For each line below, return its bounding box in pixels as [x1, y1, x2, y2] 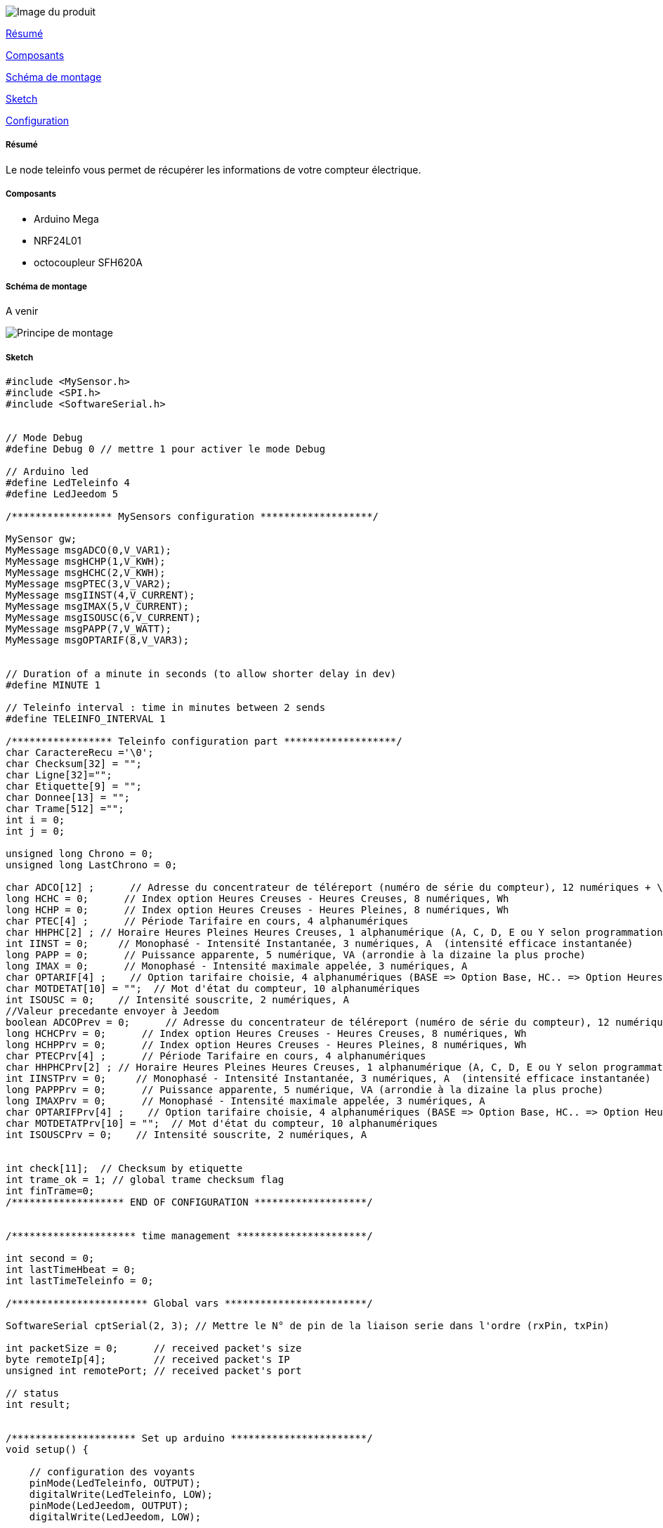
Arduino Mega [34, 212, 99, 225]
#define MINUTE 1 [6, 679, 100, 691]
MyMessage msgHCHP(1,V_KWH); [6, 556, 166, 568]
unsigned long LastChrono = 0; [6, 859, 178, 871]
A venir [6, 305, 39, 318]
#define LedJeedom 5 [6, 488, 119, 500]
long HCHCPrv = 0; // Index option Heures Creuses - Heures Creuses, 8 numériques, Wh [6, 1028, 527, 1040]
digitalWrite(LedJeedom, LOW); [29, 1511, 202, 1523]
